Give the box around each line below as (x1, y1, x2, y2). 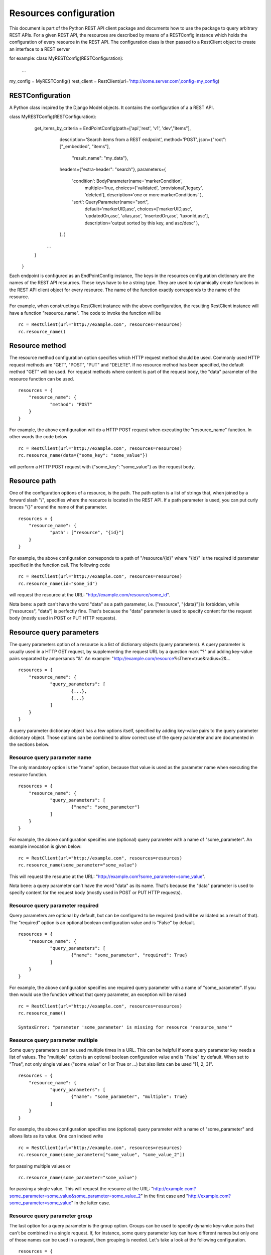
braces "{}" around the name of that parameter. (9, 504, 107, 510)
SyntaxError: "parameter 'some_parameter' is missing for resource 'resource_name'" (18, 1024, 233, 1030)
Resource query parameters (9, 628, 99, 637)
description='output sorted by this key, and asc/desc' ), (84, 220, 199, 226)
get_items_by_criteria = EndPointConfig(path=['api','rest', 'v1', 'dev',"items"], (34, 125, 191, 131)
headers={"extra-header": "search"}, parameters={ (59, 166, 166, 173)
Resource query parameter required (9, 902, 99, 909)
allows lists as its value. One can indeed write (9, 1133, 103, 1139)
